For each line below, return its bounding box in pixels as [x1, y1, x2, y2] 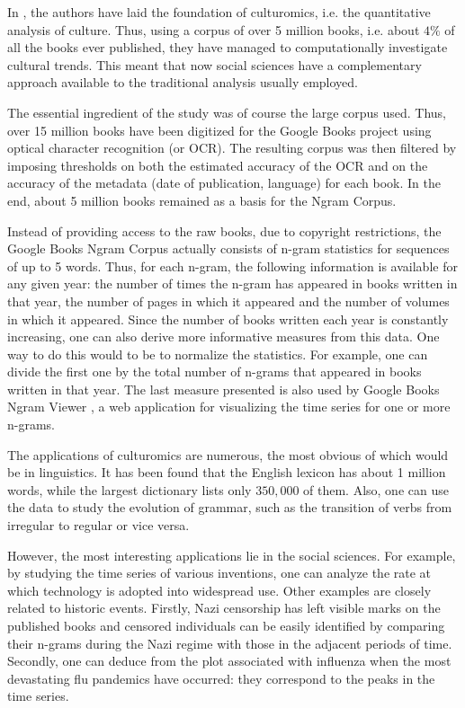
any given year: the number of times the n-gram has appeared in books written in [7, 274, 458, 293]
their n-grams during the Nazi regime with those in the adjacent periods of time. [7, 633, 452, 652]
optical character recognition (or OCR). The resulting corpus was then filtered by [7, 138, 457, 157]
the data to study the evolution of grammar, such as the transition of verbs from [7, 498, 452, 517]
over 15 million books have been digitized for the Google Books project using [7, 120, 432, 139]
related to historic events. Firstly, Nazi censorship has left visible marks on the [7, 598, 441, 617]
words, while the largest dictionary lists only [7, 480, 252, 499]
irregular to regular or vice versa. [7, 516, 190, 535]
